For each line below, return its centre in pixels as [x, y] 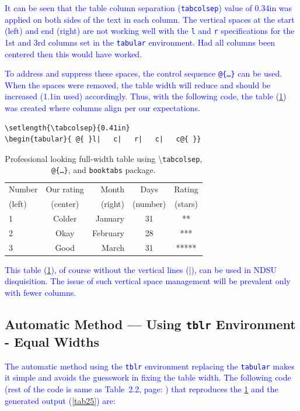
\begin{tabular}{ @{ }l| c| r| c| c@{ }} [103, 139]
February [108, 232]
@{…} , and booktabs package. [104, 170]
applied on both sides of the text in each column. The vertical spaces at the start [150, 19]
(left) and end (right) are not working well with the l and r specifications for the [150, 31]
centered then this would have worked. [74, 53]
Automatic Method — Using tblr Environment [150, 324]
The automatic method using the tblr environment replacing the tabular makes [150, 366]
